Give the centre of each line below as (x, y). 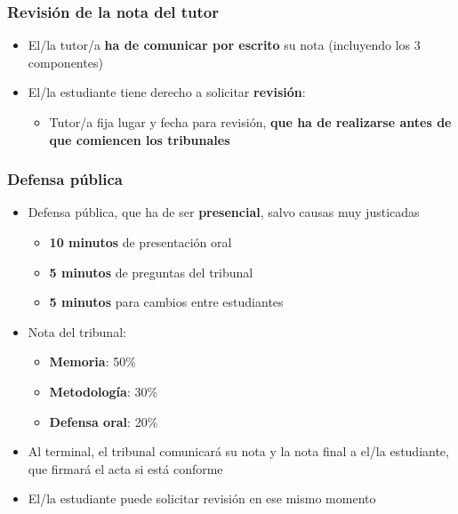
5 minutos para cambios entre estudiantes (166, 302)
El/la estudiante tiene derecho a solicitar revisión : (167, 92)
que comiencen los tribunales (140, 139)
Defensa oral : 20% (104, 421)
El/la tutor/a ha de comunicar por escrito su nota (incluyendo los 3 (224, 45)
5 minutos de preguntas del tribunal (151, 272)
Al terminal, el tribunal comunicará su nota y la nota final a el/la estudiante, (238, 451)
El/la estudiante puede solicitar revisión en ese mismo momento (202, 498)
